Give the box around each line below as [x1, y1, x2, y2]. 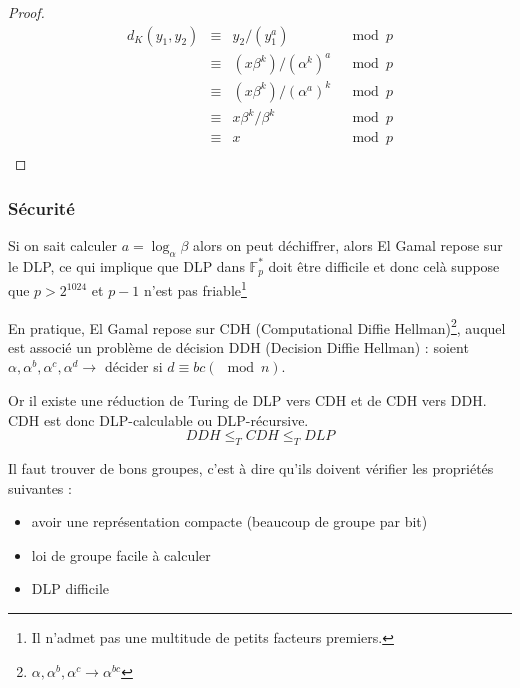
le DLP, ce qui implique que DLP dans [8, 255, 245, 276]
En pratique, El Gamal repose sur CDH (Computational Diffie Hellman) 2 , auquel [8, 314, 506, 338]
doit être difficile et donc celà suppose [268, 255, 500, 276]
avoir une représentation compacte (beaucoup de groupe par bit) [31, 511, 428, 532]
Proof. [8, 2, 45, 22]
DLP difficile [31, 578, 109, 599]
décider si [104, 356, 163, 377]
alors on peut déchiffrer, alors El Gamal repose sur [193, 235, 503, 256]
